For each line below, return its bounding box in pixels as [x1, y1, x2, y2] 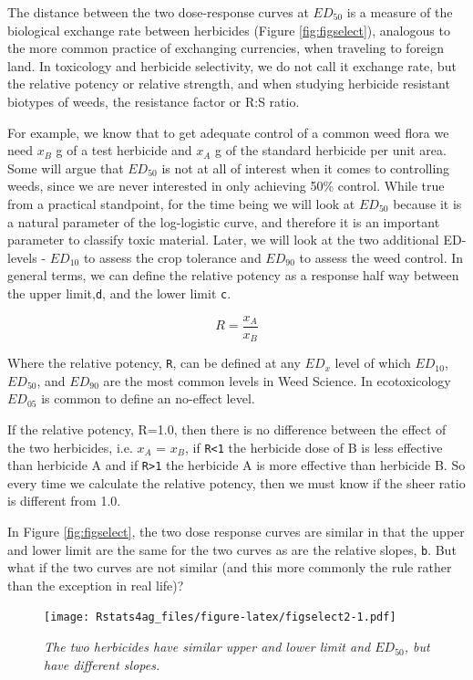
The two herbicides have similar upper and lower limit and [44, 637, 371, 656]
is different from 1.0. [7, 491, 121, 510]
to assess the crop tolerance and [83, 247, 262, 267]
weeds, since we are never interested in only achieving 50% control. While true [7, 176, 445, 195]
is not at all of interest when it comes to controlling [161, 158, 450, 177]
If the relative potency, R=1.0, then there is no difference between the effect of [7, 419, 447, 438]
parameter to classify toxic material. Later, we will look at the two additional [7, 230, 439, 249]
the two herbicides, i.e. [7, 437, 133, 456]
